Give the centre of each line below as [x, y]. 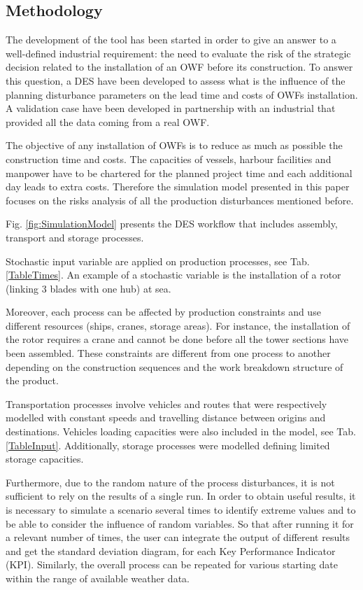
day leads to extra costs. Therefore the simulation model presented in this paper [178, 187]
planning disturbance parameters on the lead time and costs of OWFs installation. [182, 94]
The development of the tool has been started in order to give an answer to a [171, 40]
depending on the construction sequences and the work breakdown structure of [175, 366]
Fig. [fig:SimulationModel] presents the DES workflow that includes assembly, [172, 224]
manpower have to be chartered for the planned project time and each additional [179, 173]
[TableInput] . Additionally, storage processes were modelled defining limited [168, 445]
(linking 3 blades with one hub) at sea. [88, 288]
